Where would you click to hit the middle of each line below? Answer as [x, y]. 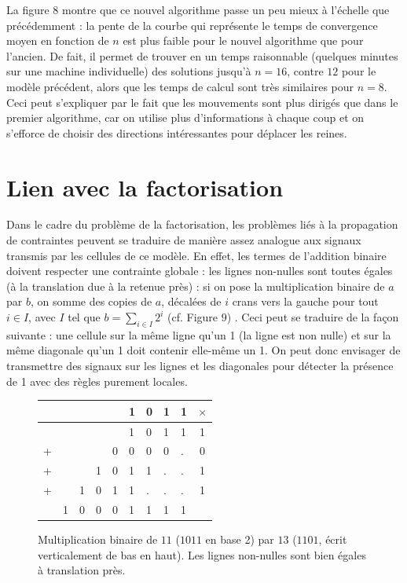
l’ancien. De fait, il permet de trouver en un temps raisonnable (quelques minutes [202, 55]
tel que [84, 317]
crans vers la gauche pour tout [305, 301]
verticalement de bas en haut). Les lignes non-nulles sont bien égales [202, 554]
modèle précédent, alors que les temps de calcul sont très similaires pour [180, 86]
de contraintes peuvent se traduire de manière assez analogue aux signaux [184, 240]
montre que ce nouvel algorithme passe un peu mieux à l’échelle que [226, 9]
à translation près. [82, 570]
